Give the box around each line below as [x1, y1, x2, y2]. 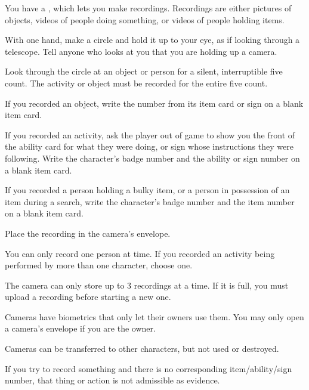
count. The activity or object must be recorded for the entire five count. [5, 76, 268, 89]
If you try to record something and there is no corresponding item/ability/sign [5, 362, 292, 374]
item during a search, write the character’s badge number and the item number [5, 195, 295, 208]
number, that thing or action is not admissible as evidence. [5, 374, 220, 386]
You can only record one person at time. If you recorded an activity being [5, 247, 275, 259]
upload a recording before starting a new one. [5, 290, 171, 303]
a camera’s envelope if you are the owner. [5, 322, 156, 335]
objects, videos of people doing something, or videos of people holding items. [5, 13, 285, 26]
